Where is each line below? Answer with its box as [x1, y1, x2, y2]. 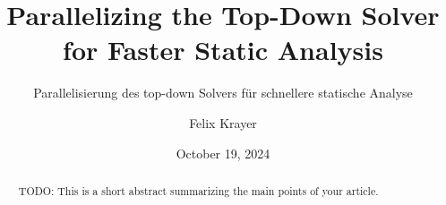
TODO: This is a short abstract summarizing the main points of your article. [18, 183, 379, 198]
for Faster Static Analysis [63, 31, 383, 68]
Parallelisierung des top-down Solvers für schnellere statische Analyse [33, 83, 413, 102]
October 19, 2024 [176, 143, 270, 162]
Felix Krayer [189, 113, 257, 132]
